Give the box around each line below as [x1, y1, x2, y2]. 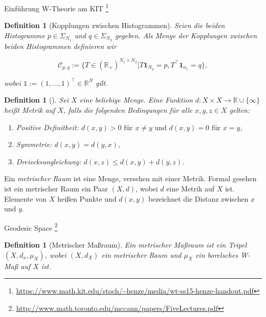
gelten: [229, 104, 250, 115]
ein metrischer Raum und [101, 249, 182, 260]
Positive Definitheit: [16, 121, 79, 132]
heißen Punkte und [57, 193, 117, 204]
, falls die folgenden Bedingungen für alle [63, 104, 192, 115]
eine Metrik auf [166, 183, 215, 193]
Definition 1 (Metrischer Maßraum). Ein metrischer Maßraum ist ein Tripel [4, 239, 247, 250]
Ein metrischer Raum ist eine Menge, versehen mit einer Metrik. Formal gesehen [4, 173, 257, 184]
